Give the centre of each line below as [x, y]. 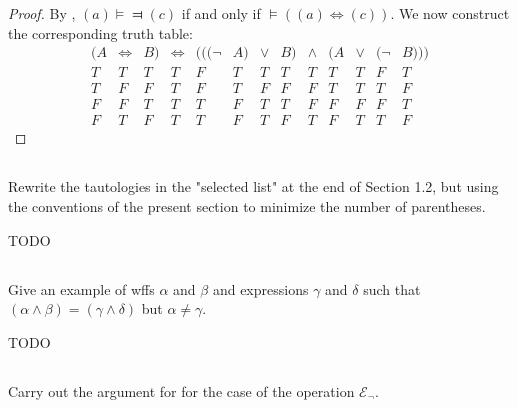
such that [392, 288]
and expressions [260, 288]
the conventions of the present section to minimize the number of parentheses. [247, 205]
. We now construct [450, 13]
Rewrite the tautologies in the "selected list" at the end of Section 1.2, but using [253, 186]
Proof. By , [42, 13]
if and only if [221, 13]
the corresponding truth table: [100, 32]
